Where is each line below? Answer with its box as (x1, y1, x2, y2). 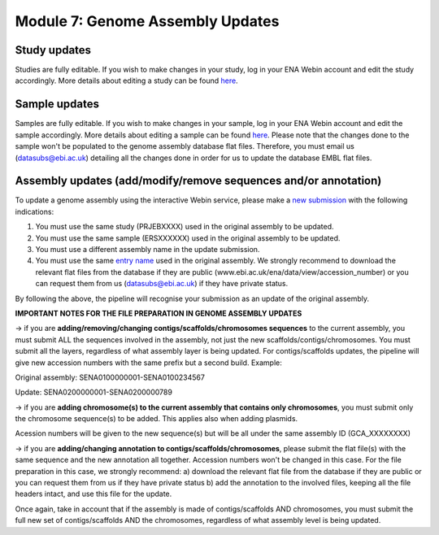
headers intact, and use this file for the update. (15, 489, 172, 499)
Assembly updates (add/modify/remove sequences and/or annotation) (15, 174, 382, 188)
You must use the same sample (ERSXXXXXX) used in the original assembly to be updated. (35, 233, 341, 243)
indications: (15, 207, 54, 216)
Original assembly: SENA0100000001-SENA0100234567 (15, 372, 205, 382)
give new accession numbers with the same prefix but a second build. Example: (15, 358, 282, 368)
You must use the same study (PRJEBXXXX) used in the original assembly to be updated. (35, 222, 334, 232)
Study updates (15, 43, 92, 57)
